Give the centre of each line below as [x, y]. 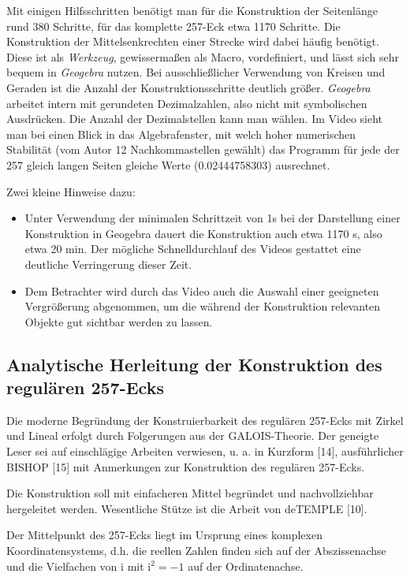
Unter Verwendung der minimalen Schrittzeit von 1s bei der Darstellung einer [212, 218]
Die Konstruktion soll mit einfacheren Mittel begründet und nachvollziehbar [190, 493]
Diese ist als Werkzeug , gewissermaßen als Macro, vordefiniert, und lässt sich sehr [203, 56]
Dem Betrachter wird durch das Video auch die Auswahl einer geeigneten [202, 290]
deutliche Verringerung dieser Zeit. [108, 264]
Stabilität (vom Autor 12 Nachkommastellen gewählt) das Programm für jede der [203, 149]
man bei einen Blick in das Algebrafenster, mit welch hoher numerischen [181, 134]
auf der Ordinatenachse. [246, 566]
